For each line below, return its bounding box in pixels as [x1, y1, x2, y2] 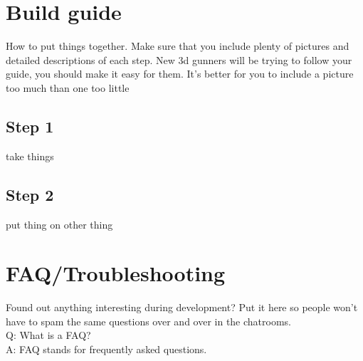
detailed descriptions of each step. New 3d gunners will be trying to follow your [6, 52, 352, 67]
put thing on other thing [6, 216, 113, 231]
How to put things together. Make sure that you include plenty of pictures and [6, 38, 349, 53]
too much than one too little [6, 80, 130, 95]
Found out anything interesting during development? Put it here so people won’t [6, 300, 358, 315]
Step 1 [6, 115, 54, 137]
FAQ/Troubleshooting [6, 258, 226, 288]
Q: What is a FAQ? [6, 328, 91, 342]
